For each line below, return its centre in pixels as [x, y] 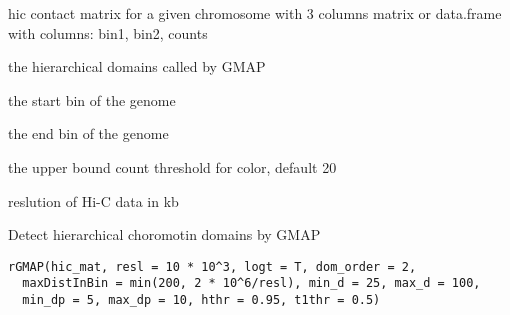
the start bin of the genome [92, 99]
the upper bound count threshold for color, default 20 [172, 166]
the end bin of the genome [88, 133]
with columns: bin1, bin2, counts [108, 32]
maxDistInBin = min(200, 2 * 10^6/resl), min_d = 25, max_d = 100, [251, 283]
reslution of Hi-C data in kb [93, 200]
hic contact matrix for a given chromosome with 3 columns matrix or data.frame [255, 13]
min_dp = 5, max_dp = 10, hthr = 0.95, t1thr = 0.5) [201, 300]
